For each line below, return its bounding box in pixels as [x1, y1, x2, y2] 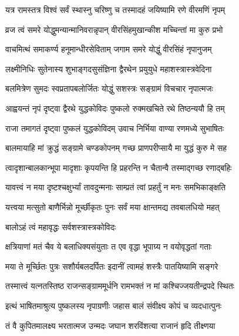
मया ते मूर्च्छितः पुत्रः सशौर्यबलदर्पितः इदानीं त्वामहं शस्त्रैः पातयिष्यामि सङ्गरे [5, 260, 218, 272]
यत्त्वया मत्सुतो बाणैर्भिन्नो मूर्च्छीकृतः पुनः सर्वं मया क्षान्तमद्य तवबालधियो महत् [5, 200, 220, 213]
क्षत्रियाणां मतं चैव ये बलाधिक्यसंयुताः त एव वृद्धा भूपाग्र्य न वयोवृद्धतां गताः [5, 240, 212, 253]
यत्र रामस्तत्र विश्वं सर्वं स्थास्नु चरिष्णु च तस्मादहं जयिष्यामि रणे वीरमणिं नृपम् [5, 4, 225, 15]
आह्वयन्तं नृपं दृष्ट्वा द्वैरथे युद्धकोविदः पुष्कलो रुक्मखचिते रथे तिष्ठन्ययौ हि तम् [5, 102, 225, 114]
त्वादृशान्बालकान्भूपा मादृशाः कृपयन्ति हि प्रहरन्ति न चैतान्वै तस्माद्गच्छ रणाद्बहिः [5, 161, 232, 173]
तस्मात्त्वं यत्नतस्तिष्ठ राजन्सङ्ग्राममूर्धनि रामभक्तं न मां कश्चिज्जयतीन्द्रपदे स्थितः [5, 280, 234, 292]
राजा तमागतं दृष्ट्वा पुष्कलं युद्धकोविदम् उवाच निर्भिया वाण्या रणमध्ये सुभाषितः [5, 122, 224, 134]
